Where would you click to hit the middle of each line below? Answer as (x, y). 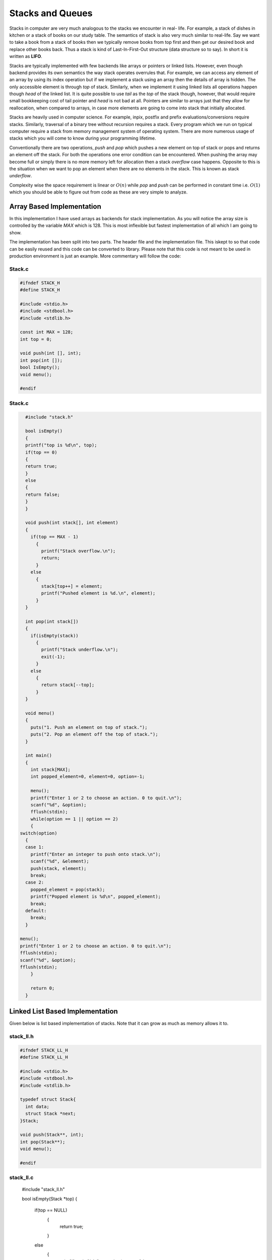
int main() (39, 755)
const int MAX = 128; (47, 332)
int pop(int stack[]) (52, 621)
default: (36, 910)
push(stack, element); (58, 868)
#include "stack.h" (49, 417)
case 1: (35, 847)
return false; (43, 494)
